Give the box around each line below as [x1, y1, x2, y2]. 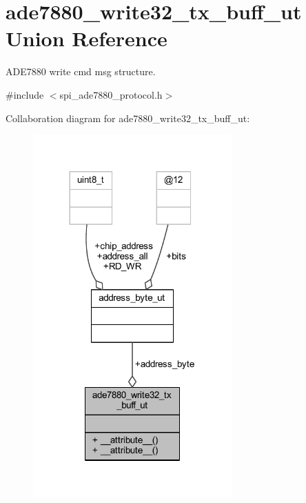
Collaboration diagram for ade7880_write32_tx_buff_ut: [6, 110, 250, 125]
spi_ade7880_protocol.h [59, 87, 163, 101]
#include [6, 87, 44, 101]
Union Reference [6, 24, 167, 52]
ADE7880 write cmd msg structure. [6, 64, 156, 79]
